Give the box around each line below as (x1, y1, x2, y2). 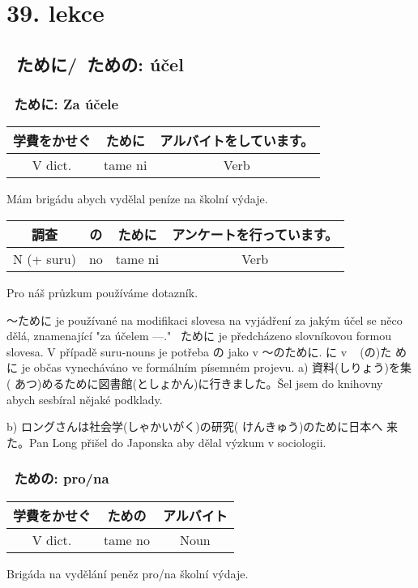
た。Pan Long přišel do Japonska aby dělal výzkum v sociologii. (6, 433, 326, 450)
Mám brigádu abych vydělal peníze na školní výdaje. (6, 190, 268, 207)
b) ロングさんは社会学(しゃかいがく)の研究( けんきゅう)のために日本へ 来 (6, 418, 398, 435)
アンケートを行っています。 (172, 224, 339, 244)
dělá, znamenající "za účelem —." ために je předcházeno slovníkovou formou (6, 327, 391, 344)
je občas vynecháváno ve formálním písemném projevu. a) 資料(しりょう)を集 (21, 359, 412, 376)
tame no (104, 530, 150, 549)
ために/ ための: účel (16, 51, 184, 76)
